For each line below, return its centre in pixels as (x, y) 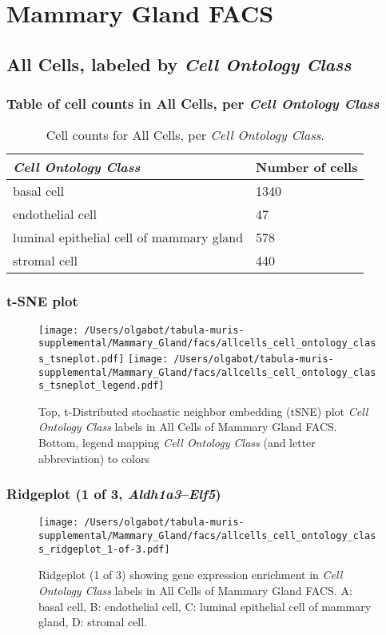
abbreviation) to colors (94, 458)
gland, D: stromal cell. (93, 622)
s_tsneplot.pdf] (82, 359)
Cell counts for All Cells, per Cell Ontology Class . (185, 135)
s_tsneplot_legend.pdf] (101, 386)
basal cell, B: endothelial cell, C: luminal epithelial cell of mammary (205, 606)
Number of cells (307, 167)
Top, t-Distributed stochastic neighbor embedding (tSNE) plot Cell (203, 411)
